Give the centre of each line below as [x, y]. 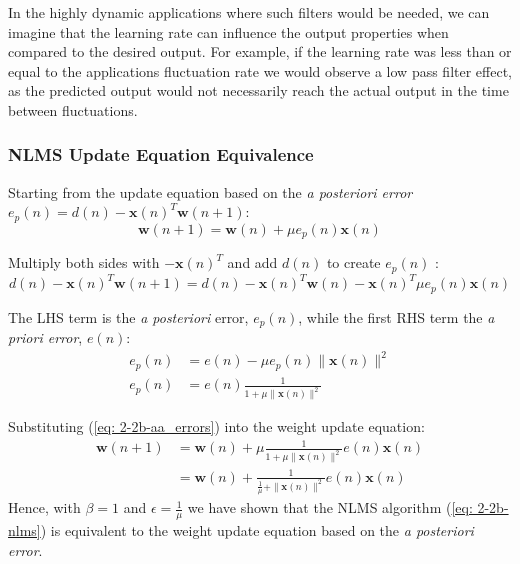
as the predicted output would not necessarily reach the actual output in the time [258, 90]
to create [353, 262]
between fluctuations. [73, 109]
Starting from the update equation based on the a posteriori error [210, 191]
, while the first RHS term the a [396, 316]
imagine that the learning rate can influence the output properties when [228, 31]
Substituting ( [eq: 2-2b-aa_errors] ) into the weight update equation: [216, 426]
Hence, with [44, 507]
